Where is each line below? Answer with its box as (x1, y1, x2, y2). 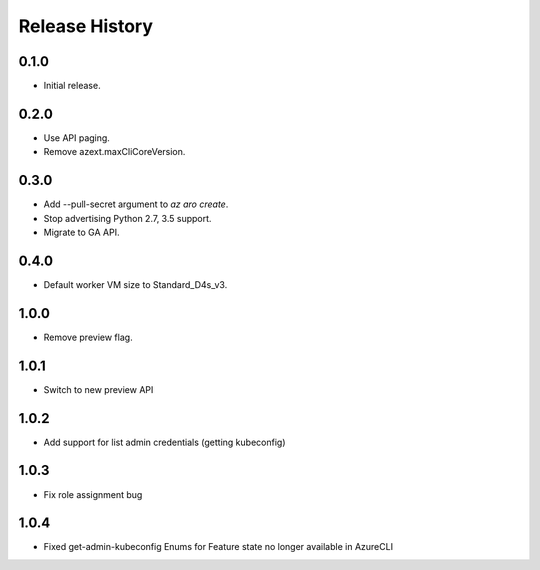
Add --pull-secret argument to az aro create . (43, 198, 229, 210)
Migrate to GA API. (43, 226, 120, 239)
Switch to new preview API (43, 383, 154, 395)
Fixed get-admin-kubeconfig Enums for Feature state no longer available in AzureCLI (43, 541, 394, 553)
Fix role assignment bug (43, 488, 143, 500)
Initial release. (43, 80, 101, 92)
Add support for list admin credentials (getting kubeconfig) (43, 436, 286, 448)
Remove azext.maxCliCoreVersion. (43, 146, 186, 158)
